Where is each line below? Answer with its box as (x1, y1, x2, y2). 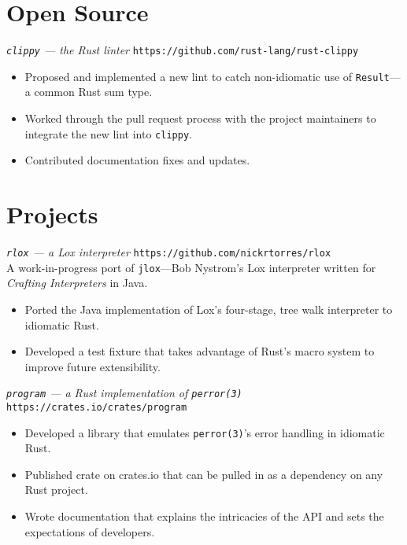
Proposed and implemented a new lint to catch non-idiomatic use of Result (24, 68, 390, 84)
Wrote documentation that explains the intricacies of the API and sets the (24, 508, 384, 525)
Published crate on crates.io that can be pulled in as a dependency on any (24, 466, 383, 482)
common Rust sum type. (34, 83, 153, 100)
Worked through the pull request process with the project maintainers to (24, 110, 376, 127)
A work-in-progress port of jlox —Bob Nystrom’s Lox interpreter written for (6, 259, 376, 275)
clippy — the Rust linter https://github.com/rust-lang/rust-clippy (6, 42, 359, 58)
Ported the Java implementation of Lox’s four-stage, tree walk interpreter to (24, 300, 393, 317)
